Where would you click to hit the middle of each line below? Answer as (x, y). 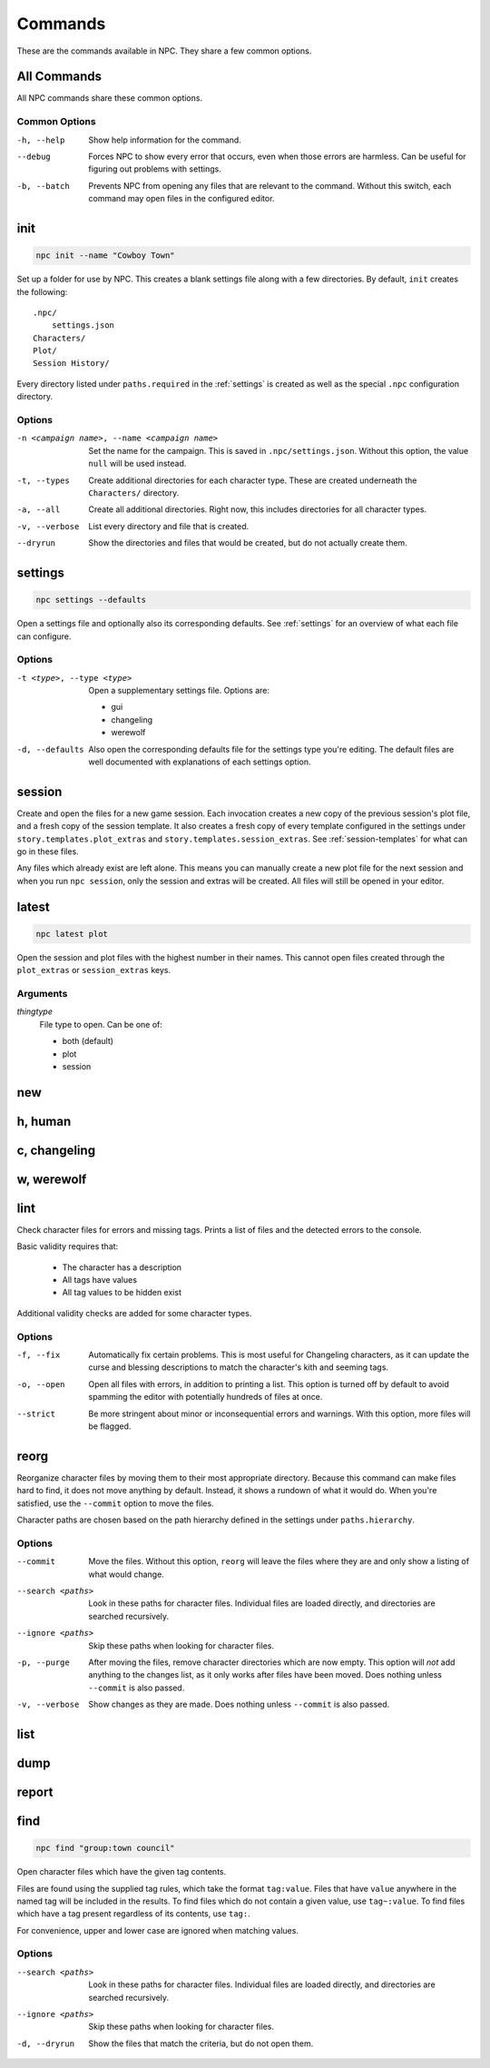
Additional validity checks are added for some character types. (134, 1313)
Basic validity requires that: (68, 1246)
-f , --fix (39, 1355)
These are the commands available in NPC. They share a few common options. (164, 51)
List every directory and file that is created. (169, 526)
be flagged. (110, 1426)
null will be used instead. (137, 464)
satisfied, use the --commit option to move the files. (115, 1503)
